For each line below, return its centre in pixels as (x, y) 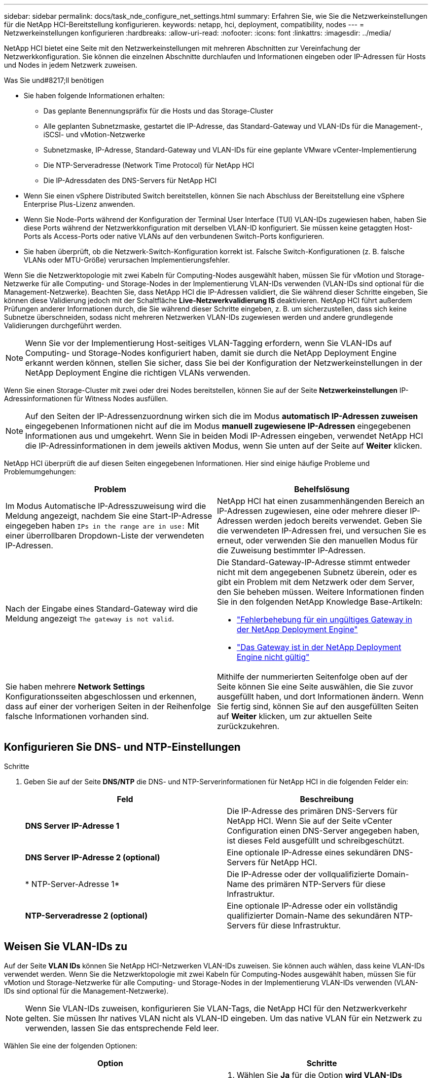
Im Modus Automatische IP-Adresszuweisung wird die (106, 506)
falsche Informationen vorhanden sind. (77, 716)
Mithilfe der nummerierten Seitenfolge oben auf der (312, 677)
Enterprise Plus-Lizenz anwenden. (79, 204)
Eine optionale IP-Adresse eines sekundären (309, 852)
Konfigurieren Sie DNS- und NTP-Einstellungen (122, 747)
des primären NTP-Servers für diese (318, 884)
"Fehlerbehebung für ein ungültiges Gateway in (324, 619)
